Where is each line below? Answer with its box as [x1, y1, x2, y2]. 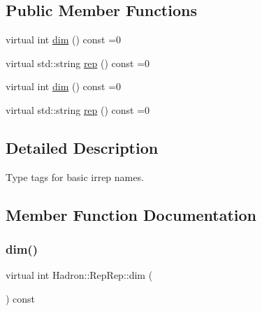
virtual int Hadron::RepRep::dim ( [6, 268, 153, 282]
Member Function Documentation [6, 203, 257, 225]
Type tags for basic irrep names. [6, 169, 144, 184]
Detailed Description [6, 136, 159, 158]
